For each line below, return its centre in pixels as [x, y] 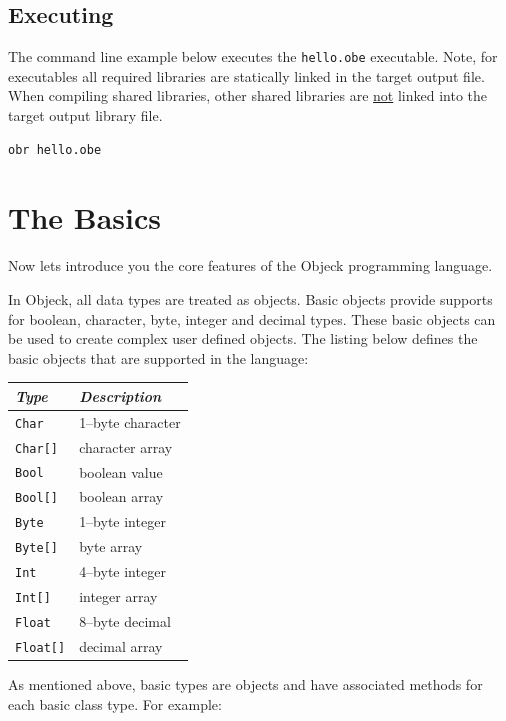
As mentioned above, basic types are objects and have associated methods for [245, 683]
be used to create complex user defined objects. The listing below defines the [243, 338]
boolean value [121, 471]
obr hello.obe [55, 149]
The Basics [84, 217]
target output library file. [85, 115]
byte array [111, 546]
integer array [118, 596]
